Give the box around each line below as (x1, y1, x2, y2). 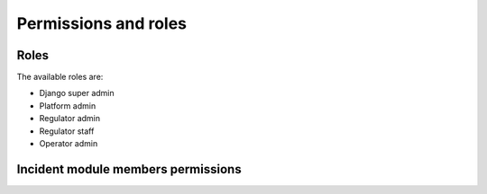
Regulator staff (39, 126, 95, 137)
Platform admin (39, 100, 96, 111)
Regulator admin (39, 113, 101, 124)
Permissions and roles (16, 13, 188, 33)
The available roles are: (16, 72, 104, 83)
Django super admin (39, 88, 115, 99)
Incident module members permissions (16, 162, 243, 177)
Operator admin (39, 138, 98, 149)
